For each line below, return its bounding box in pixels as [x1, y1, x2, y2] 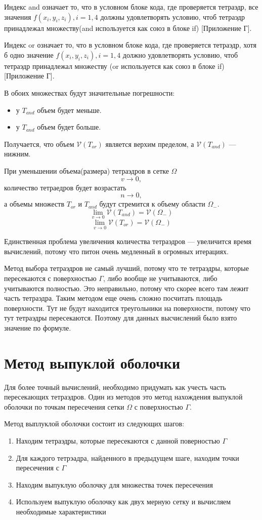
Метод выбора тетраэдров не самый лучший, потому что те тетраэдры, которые [4, 263, 249, 273]
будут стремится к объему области [99, 198, 205, 209]
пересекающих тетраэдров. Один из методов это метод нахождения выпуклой [4, 391, 243, 402]
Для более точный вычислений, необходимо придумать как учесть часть [4, 381, 226, 392]
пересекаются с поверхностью [4, 272, 97, 283]
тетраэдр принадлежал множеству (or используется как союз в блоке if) [4, 60, 225, 71]
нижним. [4, 148, 31, 159]
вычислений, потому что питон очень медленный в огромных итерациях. [4, 246, 229, 256]
